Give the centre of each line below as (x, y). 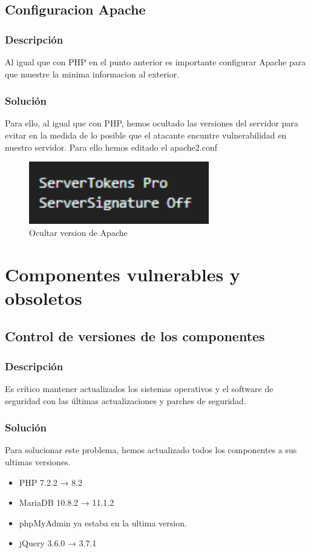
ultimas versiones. (38, 461)
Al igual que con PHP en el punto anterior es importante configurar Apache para (155, 62)
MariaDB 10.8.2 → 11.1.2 (67, 502)
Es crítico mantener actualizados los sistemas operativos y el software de (139, 388)
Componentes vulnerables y (123, 274)
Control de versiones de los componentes (135, 336)
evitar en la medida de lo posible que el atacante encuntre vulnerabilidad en (146, 135)
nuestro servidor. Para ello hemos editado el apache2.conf (111, 147)
